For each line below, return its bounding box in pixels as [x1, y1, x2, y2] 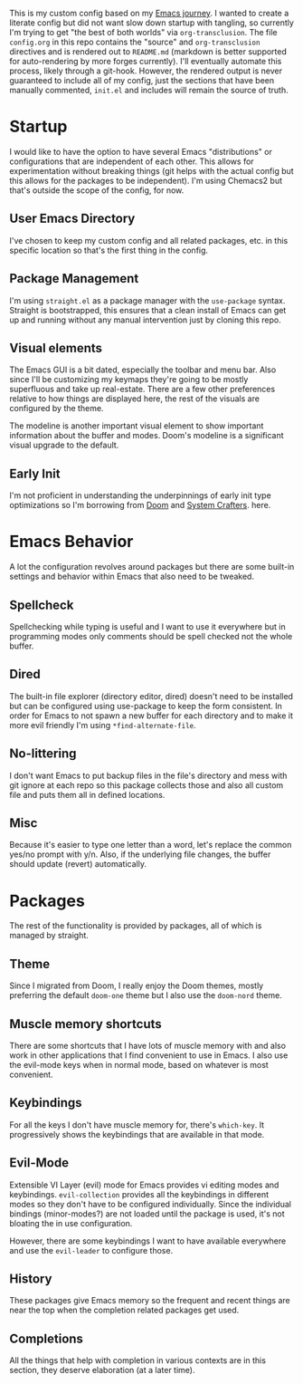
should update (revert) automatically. [9, 859, 147, 870]
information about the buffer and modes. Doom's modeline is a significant [9, 430, 284, 441]
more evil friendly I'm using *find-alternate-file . [9, 719, 196, 730]
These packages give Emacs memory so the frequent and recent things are [9, 1295, 291, 1306]
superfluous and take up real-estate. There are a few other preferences [9, 384, 276, 395]
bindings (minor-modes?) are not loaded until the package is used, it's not [9, 1208, 285, 1219]
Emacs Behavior [9, 532, 134, 552]
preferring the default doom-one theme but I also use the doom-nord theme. [9, 990, 282, 1001]
